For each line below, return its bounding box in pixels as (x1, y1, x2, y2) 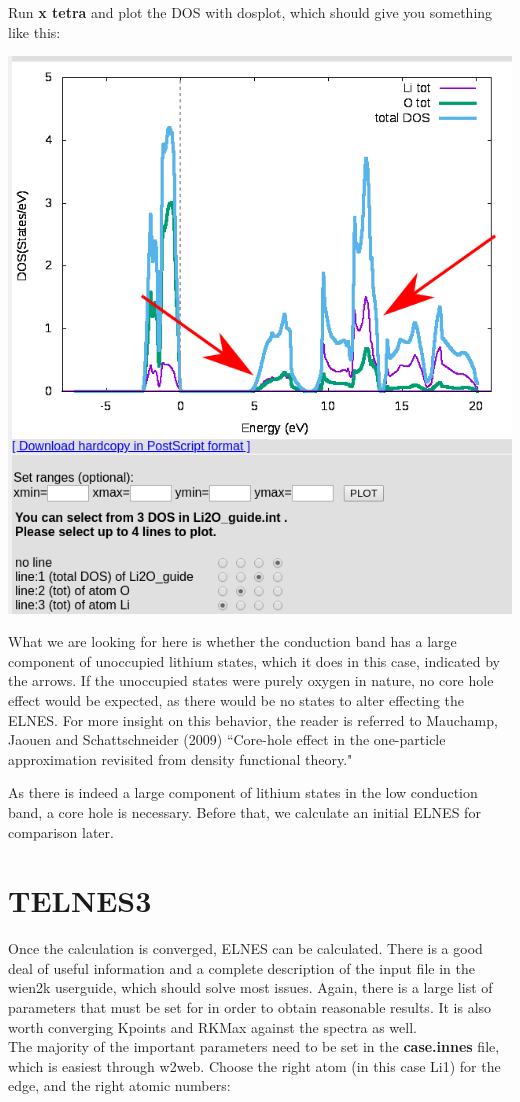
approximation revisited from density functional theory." (8, 748, 353, 769)
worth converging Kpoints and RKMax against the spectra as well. (8, 1016, 417, 1037)
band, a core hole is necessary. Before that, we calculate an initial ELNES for (8, 801, 481, 822)
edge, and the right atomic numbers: (8, 1075, 231, 1096)
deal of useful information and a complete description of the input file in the (8, 957, 475, 978)
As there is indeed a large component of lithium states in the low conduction (8, 782, 478, 803)
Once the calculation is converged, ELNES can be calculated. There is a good (8, 938, 483, 959)
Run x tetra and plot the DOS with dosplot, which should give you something (8, 2, 493, 22)
